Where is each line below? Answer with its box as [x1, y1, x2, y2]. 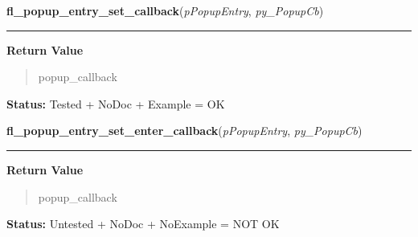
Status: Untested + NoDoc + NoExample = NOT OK [6, 215, 280, 232]
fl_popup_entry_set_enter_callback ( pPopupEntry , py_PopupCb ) [6, 122, 363, 139]
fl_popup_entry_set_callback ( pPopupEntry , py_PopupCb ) [6, 2, 324, 18]
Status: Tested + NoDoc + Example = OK [6, 95, 225, 112]
